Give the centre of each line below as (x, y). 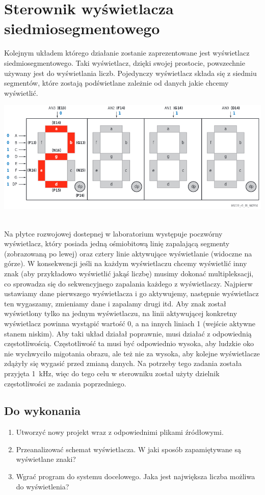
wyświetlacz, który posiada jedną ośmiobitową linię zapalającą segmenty (117, 243)
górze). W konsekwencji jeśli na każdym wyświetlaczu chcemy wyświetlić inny (126, 263)
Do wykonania (43, 411)
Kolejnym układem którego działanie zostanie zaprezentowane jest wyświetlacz (127, 53)
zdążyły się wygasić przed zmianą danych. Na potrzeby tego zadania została (123, 363)
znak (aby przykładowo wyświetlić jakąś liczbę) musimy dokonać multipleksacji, (129, 273)
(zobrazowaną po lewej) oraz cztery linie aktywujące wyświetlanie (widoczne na (128, 253)
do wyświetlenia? (43, 486)
